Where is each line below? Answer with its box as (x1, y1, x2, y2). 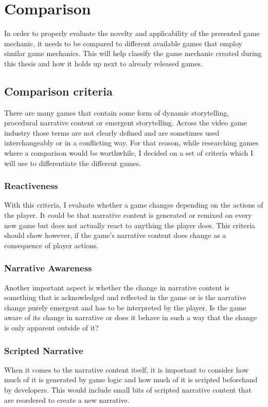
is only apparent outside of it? (4, 322, 99, 333)
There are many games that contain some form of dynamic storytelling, (4, 107, 229, 118)
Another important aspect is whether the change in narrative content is (4, 282, 229, 292)
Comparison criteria (4, 83, 113, 99)
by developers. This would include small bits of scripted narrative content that (4, 384, 252, 395)
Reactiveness (4, 179, 58, 192)
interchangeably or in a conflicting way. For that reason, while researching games (4, 137, 259, 148)
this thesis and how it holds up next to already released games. (4, 58, 203, 68)
